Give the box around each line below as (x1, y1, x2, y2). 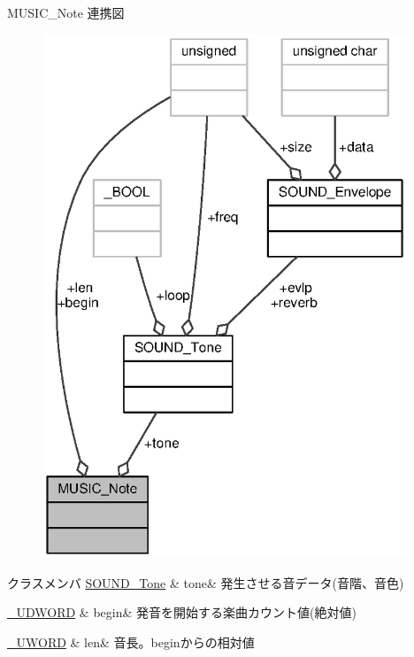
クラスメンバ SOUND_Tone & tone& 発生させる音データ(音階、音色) (7, 573, 404, 591)
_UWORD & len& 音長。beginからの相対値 (7, 633, 255, 652)
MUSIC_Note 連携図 (7, 4, 125, 21)
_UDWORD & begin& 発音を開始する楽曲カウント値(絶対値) (7, 603, 356, 622)
